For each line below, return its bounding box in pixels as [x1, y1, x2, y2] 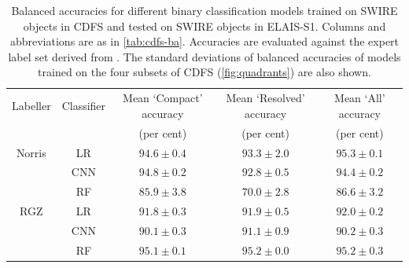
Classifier [61, 97, 106, 114]
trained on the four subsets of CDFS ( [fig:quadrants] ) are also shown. [38, 64, 371, 80]
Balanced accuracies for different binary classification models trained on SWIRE [11, 2, 398, 18]
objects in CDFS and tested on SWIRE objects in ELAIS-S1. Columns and [23, 17, 386, 34]
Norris [16, 144, 46, 160]
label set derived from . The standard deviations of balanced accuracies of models [8, 48, 401, 64]
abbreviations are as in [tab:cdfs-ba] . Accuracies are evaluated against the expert [9, 33, 400, 50]
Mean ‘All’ [334, 90, 385, 106]
